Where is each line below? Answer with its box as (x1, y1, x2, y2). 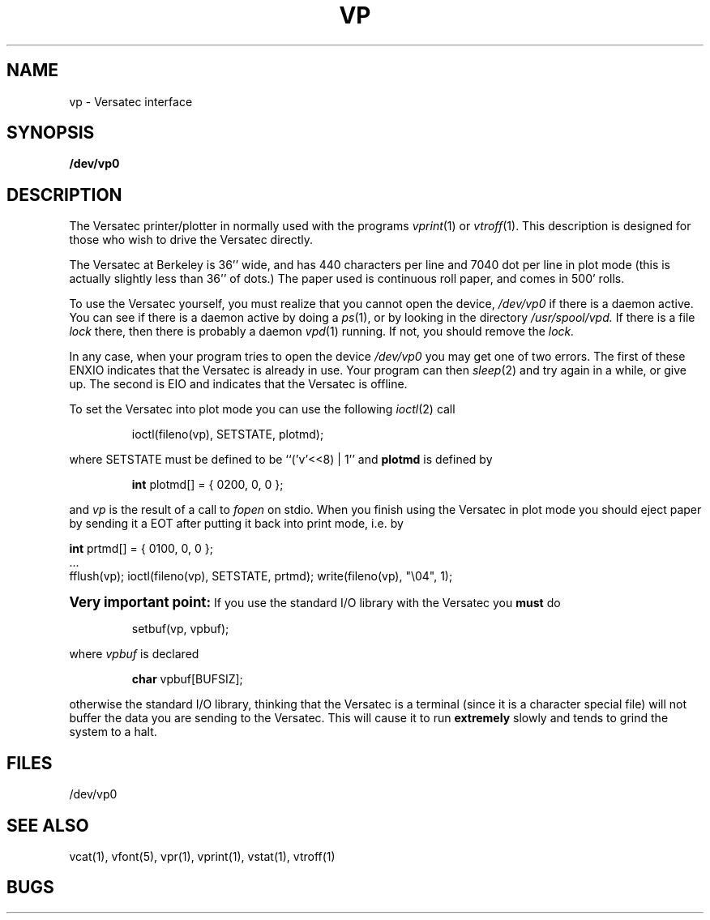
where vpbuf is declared (69, 647, 199, 661)
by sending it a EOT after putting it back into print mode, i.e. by (69, 516, 404, 531)
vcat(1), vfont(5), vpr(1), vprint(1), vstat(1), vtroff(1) (69, 849, 336, 863)
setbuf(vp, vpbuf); (131, 622, 229, 636)
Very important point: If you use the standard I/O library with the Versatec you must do (69, 594, 561, 611)
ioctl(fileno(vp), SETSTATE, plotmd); (131, 427, 324, 442)
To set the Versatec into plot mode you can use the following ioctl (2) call (69, 402, 456, 417)
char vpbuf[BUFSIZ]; (131, 672, 243, 687)
